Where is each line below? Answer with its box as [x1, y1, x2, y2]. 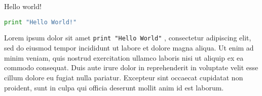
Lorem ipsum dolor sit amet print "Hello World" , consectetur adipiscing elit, [4, 32, 251, 43]
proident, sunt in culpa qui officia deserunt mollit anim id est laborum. [4, 82, 224, 92]
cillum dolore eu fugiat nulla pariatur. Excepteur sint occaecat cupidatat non [4, 72, 243, 82]
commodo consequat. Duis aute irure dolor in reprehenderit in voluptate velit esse [4, 62, 258, 73]
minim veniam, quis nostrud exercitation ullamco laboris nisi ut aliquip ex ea [4, 52, 244, 63]
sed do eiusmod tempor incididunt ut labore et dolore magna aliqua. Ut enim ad [4, 42, 254, 53]
